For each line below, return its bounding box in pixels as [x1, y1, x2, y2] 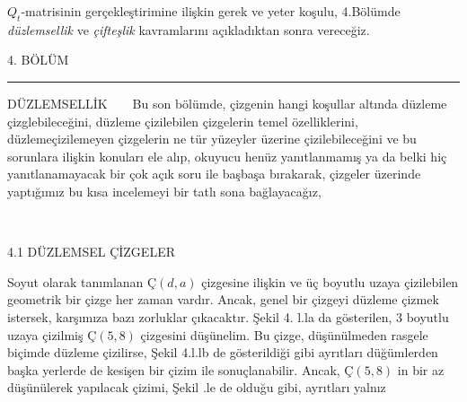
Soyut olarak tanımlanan [7, 272, 144, 291]
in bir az [397, 360, 445, 379]
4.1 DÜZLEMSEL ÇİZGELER [7, 242, 175, 261]
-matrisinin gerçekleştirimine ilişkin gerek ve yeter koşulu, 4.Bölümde [21, 2, 401, 20]
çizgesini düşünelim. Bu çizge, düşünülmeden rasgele [140, 325, 428, 344]
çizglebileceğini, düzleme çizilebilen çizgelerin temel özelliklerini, [7, 111, 358, 130]
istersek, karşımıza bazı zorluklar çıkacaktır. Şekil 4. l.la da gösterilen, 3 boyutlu [7, 307, 449, 326]
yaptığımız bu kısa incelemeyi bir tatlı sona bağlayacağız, [7, 181, 322, 200]
